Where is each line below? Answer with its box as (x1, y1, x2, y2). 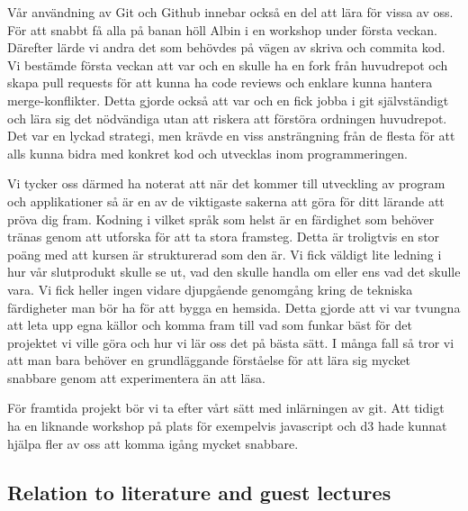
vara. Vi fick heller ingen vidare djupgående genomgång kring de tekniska (7, 279, 413, 298)
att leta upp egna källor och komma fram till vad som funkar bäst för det (7, 315, 412, 334)
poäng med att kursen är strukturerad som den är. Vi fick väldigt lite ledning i (7, 244, 442, 263)
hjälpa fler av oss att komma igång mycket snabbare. (7, 433, 299, 452)
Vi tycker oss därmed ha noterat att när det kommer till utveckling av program (7, 174, 445, 193)
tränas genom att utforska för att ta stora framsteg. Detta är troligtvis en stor (7, 227, 440, 246)
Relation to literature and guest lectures (7, 478, 391, 506)
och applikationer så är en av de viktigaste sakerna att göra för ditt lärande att (7, 191, 445, 210)
